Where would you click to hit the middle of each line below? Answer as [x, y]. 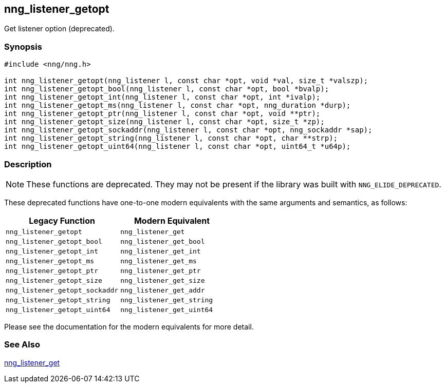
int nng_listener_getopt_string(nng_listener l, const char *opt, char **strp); [171, 138]
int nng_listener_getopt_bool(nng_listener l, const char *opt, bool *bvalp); [167, 89]
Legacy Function [62, 220]
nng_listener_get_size [163, 280]
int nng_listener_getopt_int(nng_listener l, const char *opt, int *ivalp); [162, 97]
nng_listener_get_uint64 [167, 309]
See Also [22, 345]
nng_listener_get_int [161, 251]
